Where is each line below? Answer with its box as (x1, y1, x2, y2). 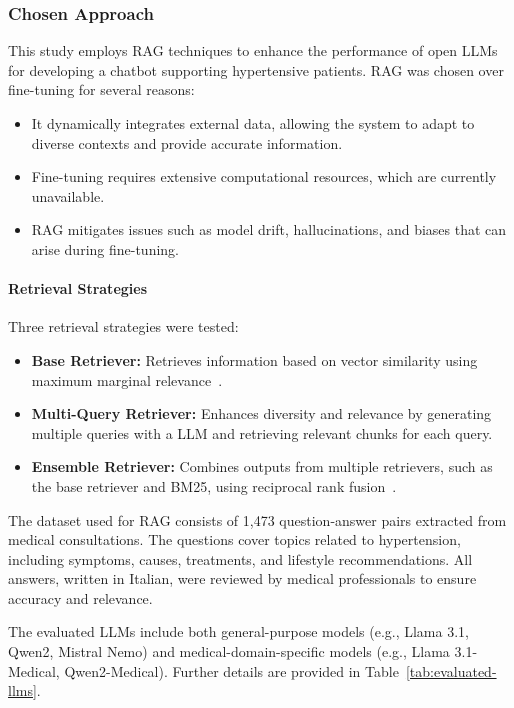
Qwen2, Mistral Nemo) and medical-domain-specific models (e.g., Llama (8, 641, 450, 662)
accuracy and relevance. (8, 587, 153, 608)
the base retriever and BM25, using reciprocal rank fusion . (31, 475, 397, 496)
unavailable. (31, 185, 105, 206)
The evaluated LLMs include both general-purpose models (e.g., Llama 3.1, (8, 621, 469, 642)
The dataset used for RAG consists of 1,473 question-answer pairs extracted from (8, 509, 507, 530)
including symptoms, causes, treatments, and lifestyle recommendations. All (8, 548, 473, 569)
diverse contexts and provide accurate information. (31, 132, 343, 153)
